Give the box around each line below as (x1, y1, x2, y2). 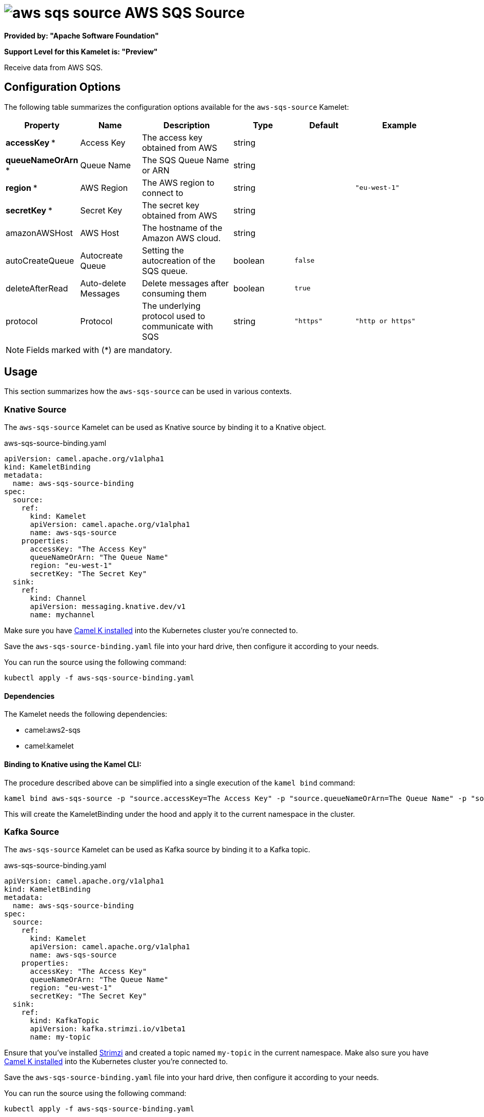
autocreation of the (142, 255, 216, 266)
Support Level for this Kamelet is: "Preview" (4, 47, 158, 56)
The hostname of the (142, 222, 223, 233)
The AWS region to (142, 177, 215, 188)
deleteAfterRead (6, 283, 68, 293)
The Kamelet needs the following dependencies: (4, 710, 168, 719)
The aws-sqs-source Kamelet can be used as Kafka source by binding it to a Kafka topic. (4, 845, 311, 854)
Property (24, 120, 60, 130)
